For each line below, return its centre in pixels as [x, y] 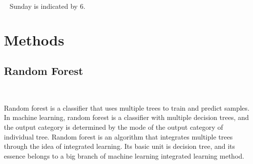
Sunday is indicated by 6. [47, 6]
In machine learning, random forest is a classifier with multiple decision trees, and [126, 117]
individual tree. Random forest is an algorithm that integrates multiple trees [118, 136]
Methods [34, 39]
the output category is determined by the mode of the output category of [114, 127]
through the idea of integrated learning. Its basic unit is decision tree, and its [120, 146]
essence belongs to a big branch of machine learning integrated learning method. [124, 155]
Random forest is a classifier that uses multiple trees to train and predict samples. [127, 107]
